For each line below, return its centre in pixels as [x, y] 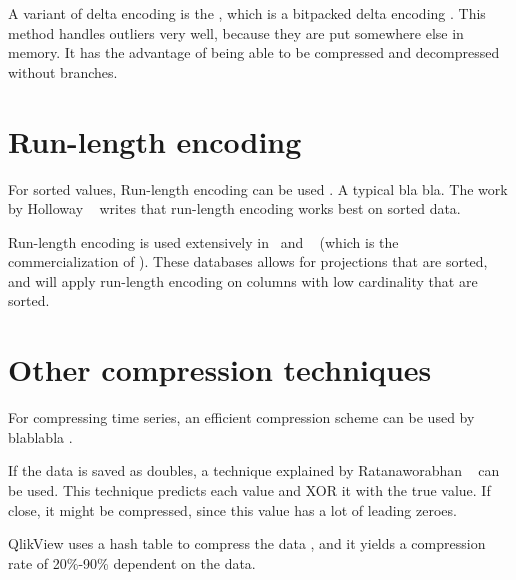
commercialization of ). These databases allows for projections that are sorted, [248, 261]
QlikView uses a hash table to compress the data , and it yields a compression [247, 543]
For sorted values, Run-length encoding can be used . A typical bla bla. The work [258, 188]
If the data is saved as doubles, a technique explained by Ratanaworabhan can [254, 470]
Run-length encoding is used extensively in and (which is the [203, 241]
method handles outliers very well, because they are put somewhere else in [236, 32]
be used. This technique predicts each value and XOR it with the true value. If [249, 489]
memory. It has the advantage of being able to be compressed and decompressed [254, 52]
